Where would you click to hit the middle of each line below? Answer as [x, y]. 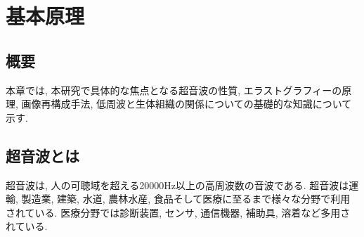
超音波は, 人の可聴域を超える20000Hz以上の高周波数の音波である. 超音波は [177, 185]
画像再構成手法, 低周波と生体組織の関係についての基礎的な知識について [187, 104]
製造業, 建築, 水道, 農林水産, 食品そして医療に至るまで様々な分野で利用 [186, 199]
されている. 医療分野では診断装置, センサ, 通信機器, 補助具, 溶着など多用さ [178, 212]
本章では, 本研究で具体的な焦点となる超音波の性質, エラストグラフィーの [174, 90]
